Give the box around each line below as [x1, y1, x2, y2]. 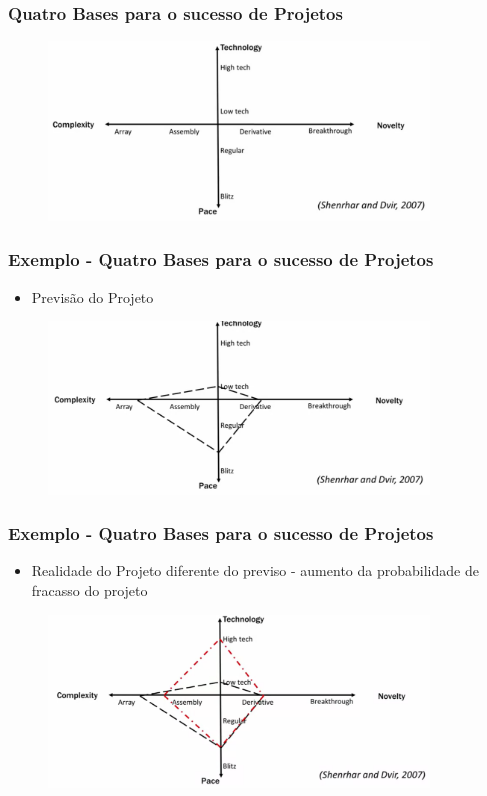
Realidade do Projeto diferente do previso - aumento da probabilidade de [31, 560, 479, 581]
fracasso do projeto [31, 579, 148, 600]
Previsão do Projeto [31, 286, 154, 307]
